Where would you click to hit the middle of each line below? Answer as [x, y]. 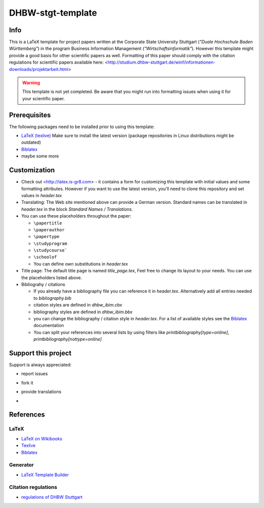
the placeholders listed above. [52, 277]
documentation [49, 326]
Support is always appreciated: [40, 365]
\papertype [46, 237]
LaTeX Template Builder [45, 475]
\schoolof [45, 257]
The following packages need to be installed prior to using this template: [82, 127]
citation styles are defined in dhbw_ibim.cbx [78, 305]
